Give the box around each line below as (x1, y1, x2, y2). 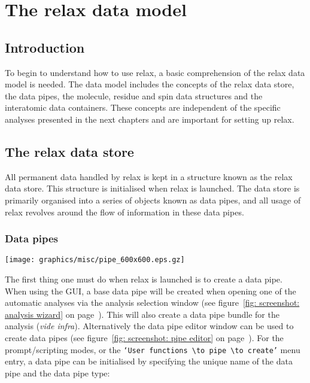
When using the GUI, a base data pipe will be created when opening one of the (5, 284, 296, 297)
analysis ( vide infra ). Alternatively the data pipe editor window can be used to (5, 320, 294, 332)
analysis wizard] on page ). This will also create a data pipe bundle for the (5, 308, 279, 320)
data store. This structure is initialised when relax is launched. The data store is (5, 182, 300, 194)
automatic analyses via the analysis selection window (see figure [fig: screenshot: (5, 296, 300, 309)
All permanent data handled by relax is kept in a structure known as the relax (5, 170, 293, 183)
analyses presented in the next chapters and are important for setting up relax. (5, 113, 294, 125)
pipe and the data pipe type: (5, 366, 110, 379)
